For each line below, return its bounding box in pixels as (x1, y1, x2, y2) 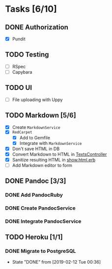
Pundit (12, 36, 26, 42)
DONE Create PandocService (5, 205, 76, 212)
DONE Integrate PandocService (5, 218, 82, 225)
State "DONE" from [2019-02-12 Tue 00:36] (12, 259, 101, 265)
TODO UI (5, 83, 32, 92)
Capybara (12, 69, 32, 75)
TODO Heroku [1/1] (5, 233, 63, 242)
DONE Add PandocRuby (5, 191, 63, 198)
